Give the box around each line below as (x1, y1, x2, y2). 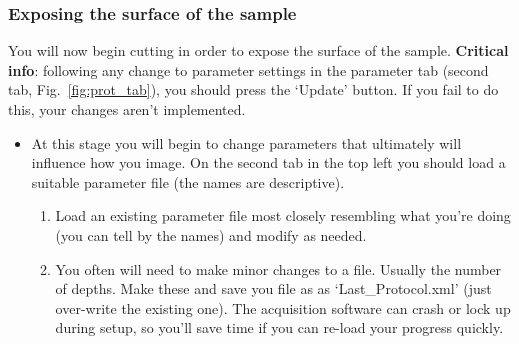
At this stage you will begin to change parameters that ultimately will (31, 132, 462, 153)
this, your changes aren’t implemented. (8, 99, 246, 119)
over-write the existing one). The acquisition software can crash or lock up (55, 297, 511, 318)
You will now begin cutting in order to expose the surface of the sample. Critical (8, 40, 509, 61)
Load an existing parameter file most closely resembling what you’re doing (55, 205, 511, 226)
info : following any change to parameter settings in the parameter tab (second (8, 59, 489, 80)
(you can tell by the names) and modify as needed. (55, 224, 367, 245)
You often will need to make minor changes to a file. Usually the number (55, 258, 502, 279)
